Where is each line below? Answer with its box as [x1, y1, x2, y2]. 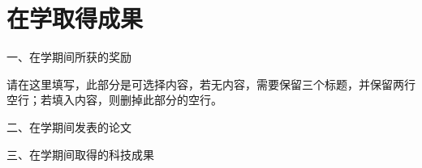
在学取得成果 [6, 2, 144, 35]
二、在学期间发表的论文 [6, 118, 131, 135]
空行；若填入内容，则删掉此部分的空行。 [6, 91, 222, 108]
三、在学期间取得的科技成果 [6, 145, 154, 162]
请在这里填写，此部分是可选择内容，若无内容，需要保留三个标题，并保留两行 [6, 75, 416, 92]
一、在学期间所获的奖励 [6, 48, 131, 65]
